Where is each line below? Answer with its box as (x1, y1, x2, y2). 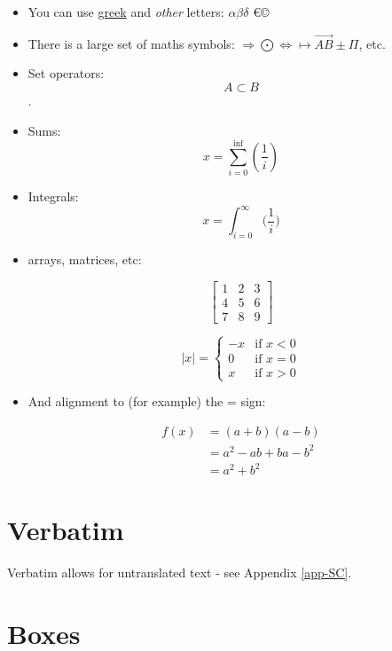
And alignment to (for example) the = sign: (27, 392, 266, 411)
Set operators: (27, 64, 105, 82)
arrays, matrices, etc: (27, 250, 142, 269)
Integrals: (27, 187, 79, 206)
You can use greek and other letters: (27, 3, 224, 20)
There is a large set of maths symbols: (27, 34, 235, 52)
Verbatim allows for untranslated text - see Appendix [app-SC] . (7, 563, 352, 582)
